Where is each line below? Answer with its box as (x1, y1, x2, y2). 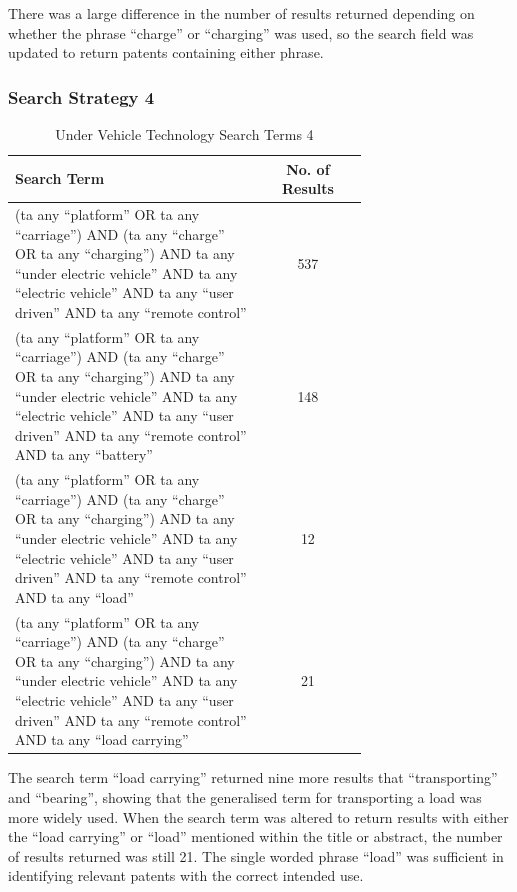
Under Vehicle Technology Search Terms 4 (55, 124, 314, 144)
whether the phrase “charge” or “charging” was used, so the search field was (8, 22, 474, 43)
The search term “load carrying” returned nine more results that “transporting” (8, 767, 498, 788)
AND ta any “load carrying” (15, 729, 189, 750)
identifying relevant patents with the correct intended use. (8, 865, 364, 886)
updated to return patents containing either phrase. (8, 42, 324, 63)
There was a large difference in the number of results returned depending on (8, 3, 475, 23)
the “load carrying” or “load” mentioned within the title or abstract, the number (8, 826, 503, 847)
